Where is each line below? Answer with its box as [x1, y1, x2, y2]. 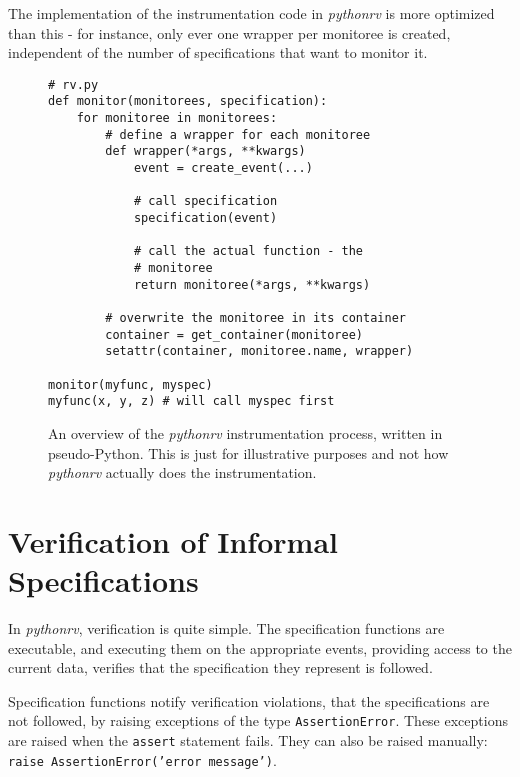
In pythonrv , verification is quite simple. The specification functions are [8, 618, 445, 638]
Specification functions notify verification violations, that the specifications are [8, 690, 490, 711]
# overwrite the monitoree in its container [105, 310, 406, 325]
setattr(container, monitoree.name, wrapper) [105, 344, 414, 359]
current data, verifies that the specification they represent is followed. [8, 657, 433, 678]
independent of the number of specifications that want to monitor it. [8, 42, 428, 63]
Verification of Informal [8, 520, 338, 561]
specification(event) [133, 211, 278, 226]
